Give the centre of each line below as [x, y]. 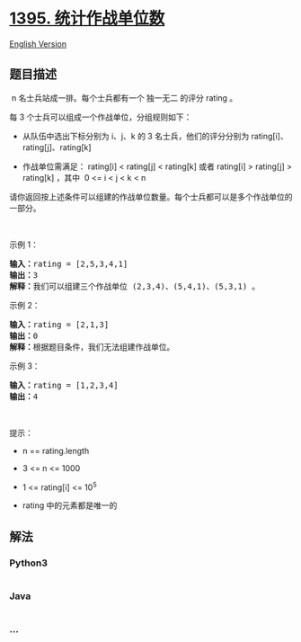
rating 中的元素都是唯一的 [70, 505]
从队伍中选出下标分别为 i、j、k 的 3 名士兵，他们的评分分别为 [136, 136]
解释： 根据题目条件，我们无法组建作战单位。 [92, 347]
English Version [38, 44]
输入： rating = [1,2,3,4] [64, 385]
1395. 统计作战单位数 [87, 18]
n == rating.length [56, 450]
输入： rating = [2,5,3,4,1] [69, 263]
